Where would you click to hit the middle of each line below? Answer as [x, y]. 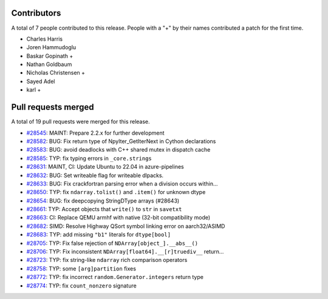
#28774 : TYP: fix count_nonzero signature [81, 286]
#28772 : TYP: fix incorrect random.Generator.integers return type [115, 277]
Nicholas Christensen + [56, 73]
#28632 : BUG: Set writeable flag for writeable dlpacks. [95, 175]
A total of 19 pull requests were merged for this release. [80, 122]
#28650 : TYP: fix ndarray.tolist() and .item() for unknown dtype [116, 192]
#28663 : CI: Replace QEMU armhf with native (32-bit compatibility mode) [118, 218]
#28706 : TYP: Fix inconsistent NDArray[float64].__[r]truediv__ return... [125, 252]
